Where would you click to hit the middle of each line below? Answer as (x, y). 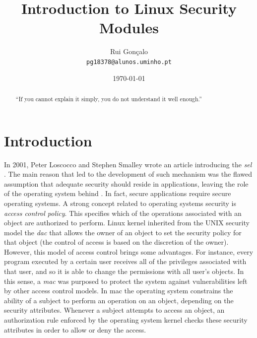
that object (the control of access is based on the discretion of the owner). (116, 242)
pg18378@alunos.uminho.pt (129, 62)
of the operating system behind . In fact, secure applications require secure (118, 193)
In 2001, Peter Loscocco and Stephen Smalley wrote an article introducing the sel (128, 164)
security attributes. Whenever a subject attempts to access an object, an (114, 310)
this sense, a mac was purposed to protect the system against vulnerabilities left (126, 281)
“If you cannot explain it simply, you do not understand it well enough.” (109, 99)
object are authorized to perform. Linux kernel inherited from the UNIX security (127, 223)
